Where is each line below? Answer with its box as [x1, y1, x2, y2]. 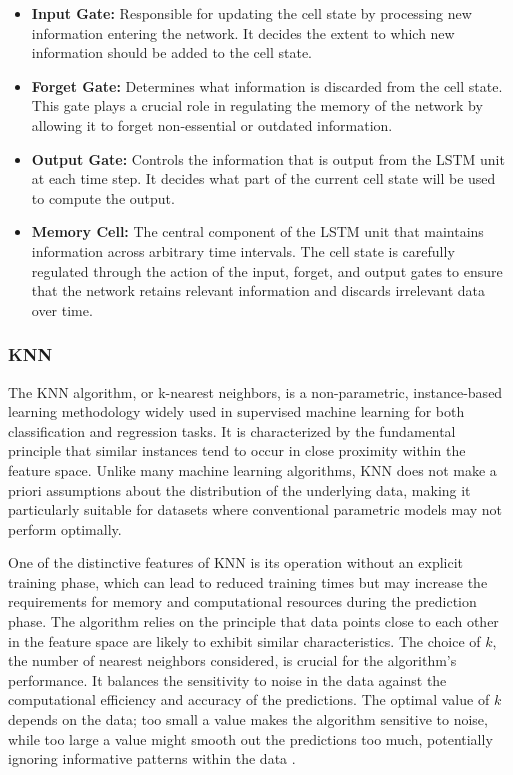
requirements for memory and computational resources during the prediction [8, 591, 477, 612]
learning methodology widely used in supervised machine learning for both [8, 401, 465, 422]
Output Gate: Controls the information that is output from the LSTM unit [31, 148, 505, 169]
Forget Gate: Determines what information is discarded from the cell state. [31, 75, 503, 96]
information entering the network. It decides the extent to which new [31, 22, 455, 43]
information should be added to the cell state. [31, 42, 313, 63]
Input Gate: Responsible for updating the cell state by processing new [31, 3, 472, 23]
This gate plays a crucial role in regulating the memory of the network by [31, 95, 483, 116]
